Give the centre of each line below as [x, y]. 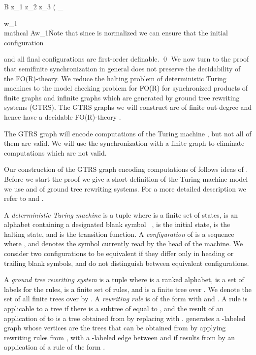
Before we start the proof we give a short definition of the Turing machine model [126, 178]
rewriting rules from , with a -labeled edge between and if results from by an [120, 337]
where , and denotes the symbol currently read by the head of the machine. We [124, 243]
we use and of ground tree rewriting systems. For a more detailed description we [125, 188]
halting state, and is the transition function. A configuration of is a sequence [119, 234]
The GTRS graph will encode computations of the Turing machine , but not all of [128, 133]
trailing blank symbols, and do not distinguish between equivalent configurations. [127, 263]
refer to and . [24, 198]
